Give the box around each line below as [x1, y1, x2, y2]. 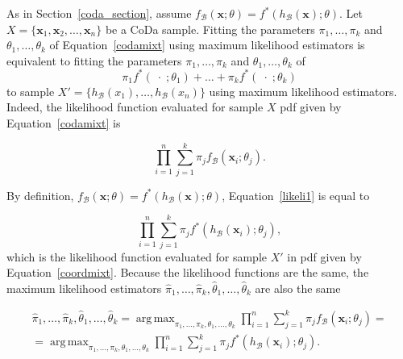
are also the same [255, 279, 341, 296]
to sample [6, 82, 55, 99]
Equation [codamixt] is [6, 115, 121, 131]
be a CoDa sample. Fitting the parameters [105, 20, 315, 37]
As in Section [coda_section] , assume [6, 5, 192, 21]
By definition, [6, 186, 74, 203]
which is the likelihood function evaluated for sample [6, 248, 267, 265]
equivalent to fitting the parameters [6, 52, 182, 69]
